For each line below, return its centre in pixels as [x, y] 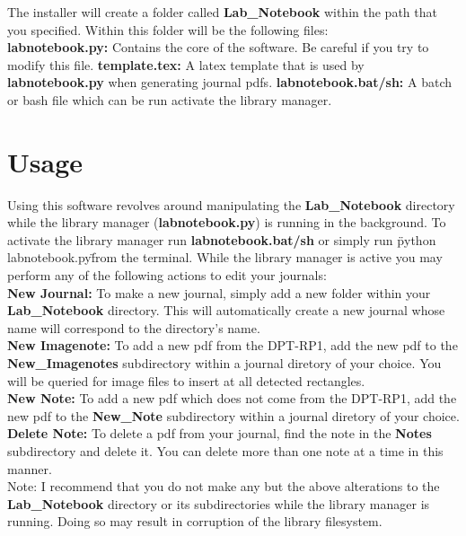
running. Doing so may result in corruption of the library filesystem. [195, 521]
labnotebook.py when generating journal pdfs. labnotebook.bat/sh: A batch [229, 82]
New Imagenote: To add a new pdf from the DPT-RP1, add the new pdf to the [233, 345]
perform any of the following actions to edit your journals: [167, 275]
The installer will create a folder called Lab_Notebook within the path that [222, 12]
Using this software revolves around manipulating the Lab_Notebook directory [231, 204]
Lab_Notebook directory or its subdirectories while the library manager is [219, 503]
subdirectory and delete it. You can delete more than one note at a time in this [225, 451]
